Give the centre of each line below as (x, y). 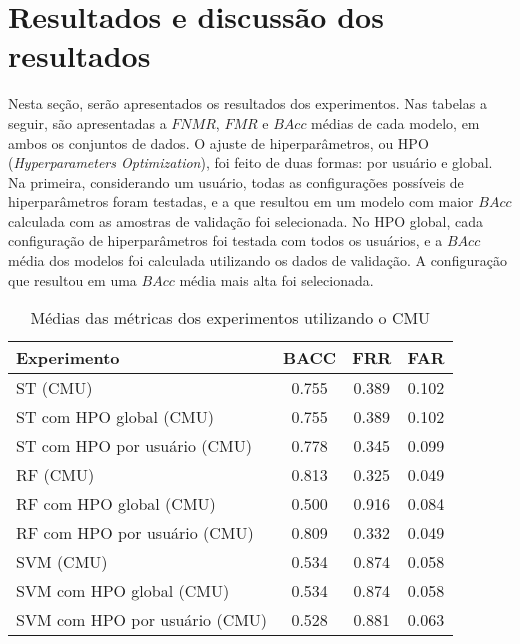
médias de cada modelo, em (395, 122)
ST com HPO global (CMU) (115, 417)
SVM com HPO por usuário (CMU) (142, 620)
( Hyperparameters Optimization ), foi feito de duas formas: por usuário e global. (250, 162)
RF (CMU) (55, 475)
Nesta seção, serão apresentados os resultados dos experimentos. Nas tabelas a (247, 103)
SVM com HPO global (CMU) (123, 591)
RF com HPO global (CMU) (116, 504)
